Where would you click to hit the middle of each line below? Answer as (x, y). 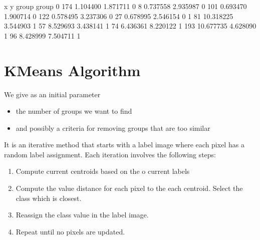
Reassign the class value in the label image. (82, 215)
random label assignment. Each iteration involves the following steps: (110, 154)
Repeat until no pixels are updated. (70, 231)
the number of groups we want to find (74, 111)
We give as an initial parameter (52, 94)
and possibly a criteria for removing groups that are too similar (113, 128)
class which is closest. (49, 198)
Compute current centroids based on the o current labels (103, 171)
